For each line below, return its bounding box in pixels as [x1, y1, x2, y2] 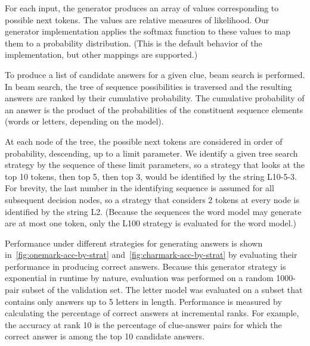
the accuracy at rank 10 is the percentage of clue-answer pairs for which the [5, 318, 282, 331]
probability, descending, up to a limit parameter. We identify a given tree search [5, 146, 298, 159]
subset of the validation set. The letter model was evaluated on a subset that [21, 283, 303, 296]
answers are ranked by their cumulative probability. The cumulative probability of [5, 92, 305, 104]
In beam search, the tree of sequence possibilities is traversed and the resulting [5, 80, 292, 92]
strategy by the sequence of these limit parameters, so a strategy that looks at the [5, 158, 305, 171]
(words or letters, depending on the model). [5, 115, 164, 127]
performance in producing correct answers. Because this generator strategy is [5, 260, 286, 272]
